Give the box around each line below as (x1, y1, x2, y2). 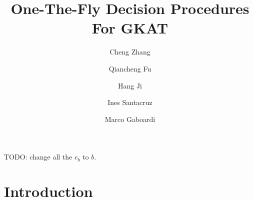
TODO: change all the (4, 151, 72, 162)
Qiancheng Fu (108, 63, 151, 73)
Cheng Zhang (109, 46, 150, 57)
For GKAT (91, 17, 168, 38)
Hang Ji (117, 80, 142, 90)
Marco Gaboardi (104, 113, 155, 124)
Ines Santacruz (107, 97, 152, 107)
